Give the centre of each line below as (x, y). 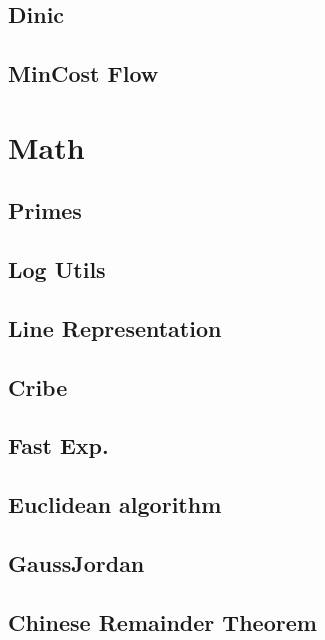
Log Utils (57, 269)
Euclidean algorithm (115, 504)
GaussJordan (76, 563)
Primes (45, 210)
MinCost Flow (83, 73)
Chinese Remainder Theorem (162, 621)
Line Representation (115, 327)
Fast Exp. (58, 445)
